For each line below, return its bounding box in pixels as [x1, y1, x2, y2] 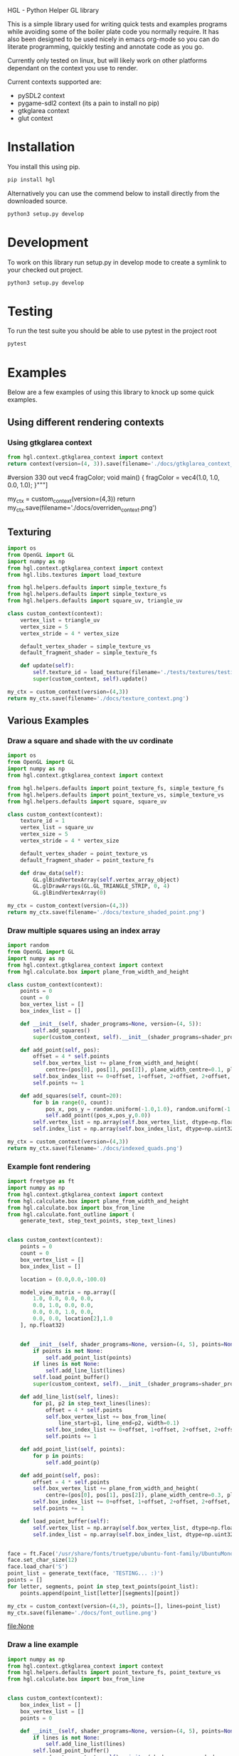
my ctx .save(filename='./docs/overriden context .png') [7, 504, 157, 514]
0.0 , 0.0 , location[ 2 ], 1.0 [33, 1315, 113, 1322]
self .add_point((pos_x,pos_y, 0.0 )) [45, 1112, 152, 1119]
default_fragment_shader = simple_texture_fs [20, 649, 158, 656]
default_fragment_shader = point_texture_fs [20, 856, 154, 863]
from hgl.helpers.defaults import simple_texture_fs [7, 584, 167, 591]
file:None [7, 1622, 34, 1631]
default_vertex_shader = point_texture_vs [20, 850, 148, 857]
